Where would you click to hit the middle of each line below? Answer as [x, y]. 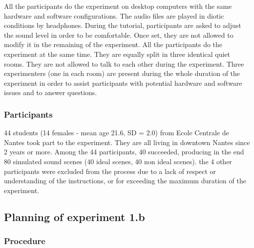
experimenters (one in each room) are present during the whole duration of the [122, 73]
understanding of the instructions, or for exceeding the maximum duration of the [125, 181]
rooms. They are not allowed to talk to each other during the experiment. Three [124, 63]
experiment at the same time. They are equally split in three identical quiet [117, 54]
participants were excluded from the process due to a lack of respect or [110, 171]
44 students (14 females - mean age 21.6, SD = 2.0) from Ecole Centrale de [116, 133]
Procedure [25, 241]
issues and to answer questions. [51, 92]
